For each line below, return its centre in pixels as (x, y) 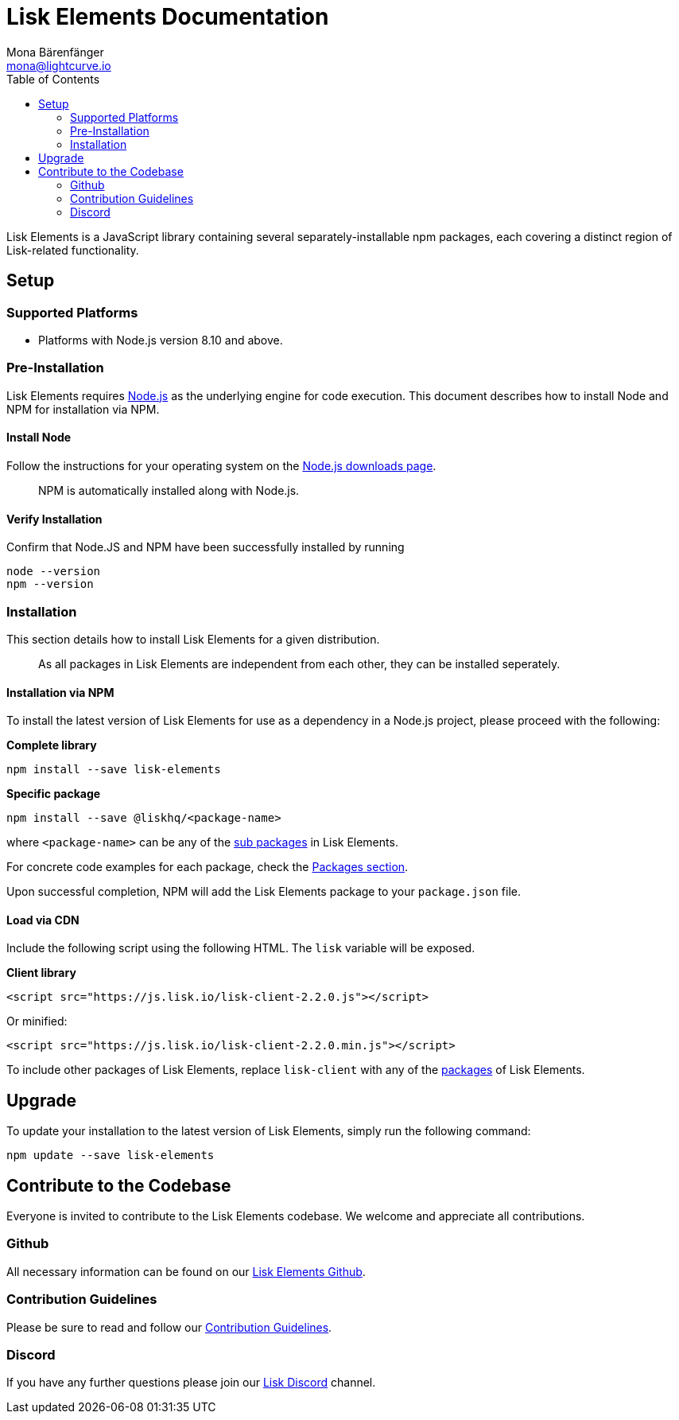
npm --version (50, 584)
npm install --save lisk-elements (114, 770)
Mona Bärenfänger (55, 52)
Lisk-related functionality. (73, 250)
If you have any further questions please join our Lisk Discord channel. (191, 1383)
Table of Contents (53, 79)
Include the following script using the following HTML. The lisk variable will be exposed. (241, 948)
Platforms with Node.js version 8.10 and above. (161, 340)
